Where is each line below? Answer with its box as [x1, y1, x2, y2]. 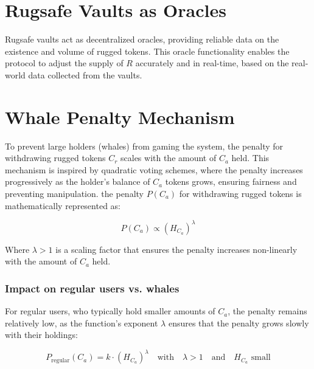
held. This [231, 151, 270, 164]
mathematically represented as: [5, 199, 120, 212]
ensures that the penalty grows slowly [168, 316, 309, 329]
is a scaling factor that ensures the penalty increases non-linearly [55, 243, 298, 255]
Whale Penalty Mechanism [5, 104, 235, 129]
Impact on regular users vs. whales [5, 280, 180, 295]
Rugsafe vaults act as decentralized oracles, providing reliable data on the [5, 33, 279, 46]
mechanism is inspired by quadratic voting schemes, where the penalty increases [5, 163, 303, 176]
